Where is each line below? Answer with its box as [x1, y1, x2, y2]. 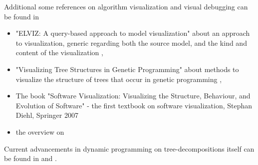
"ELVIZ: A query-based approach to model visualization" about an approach [15, 28, 250, 38]
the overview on [15, 126, 64, 137]
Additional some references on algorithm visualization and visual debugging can [4, 1, 248, 11]
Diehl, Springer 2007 [15, 110, 78, 120]
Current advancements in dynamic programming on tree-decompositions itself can [4, 143, 255, 154]
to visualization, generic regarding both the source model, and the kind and [15, 37, 247, 48]
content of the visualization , [15, 47, 103, 58]
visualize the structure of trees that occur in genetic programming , [15, 74, 222, 84]
